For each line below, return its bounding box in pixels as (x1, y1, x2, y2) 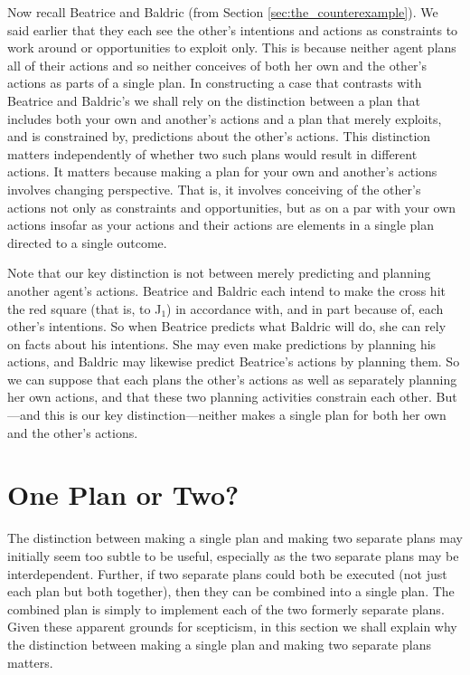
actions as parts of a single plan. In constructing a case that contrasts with (7, 73, 422, 92)
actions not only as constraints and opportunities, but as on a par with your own (7, 197, 456, 216)
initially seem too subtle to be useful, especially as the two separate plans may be (7, 546, 459, 565)
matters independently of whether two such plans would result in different (7, 144, 418, 163)
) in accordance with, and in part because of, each (166, 299, 444, 318)
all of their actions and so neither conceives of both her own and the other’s (7, 55, 428, 74)
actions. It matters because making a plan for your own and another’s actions (7, 162, 437, 181)
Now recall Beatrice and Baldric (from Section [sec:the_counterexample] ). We (7, 3, 438, 21)
